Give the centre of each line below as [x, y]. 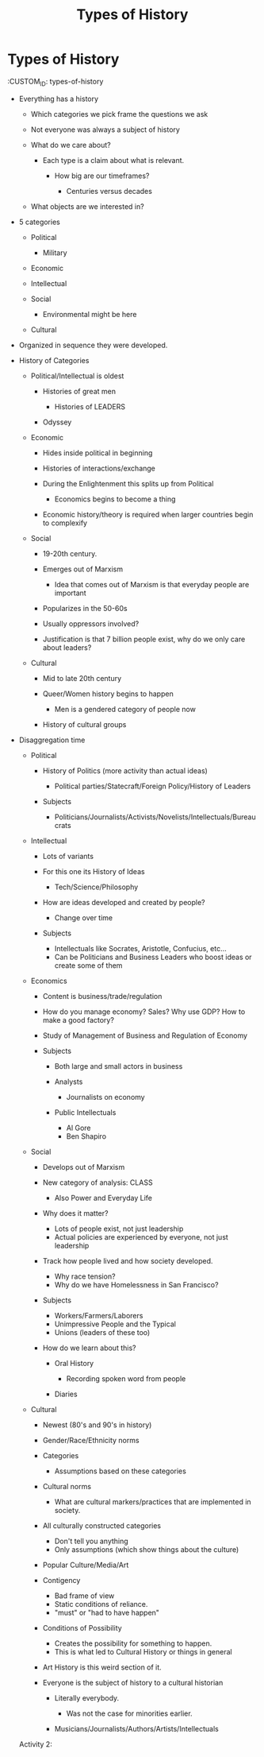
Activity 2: [35, 1744]
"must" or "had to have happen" [107, 1612]
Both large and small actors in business [119, 1066]
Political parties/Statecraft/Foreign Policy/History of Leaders [153, 786]
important [70, 593]
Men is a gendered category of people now [125, 709]
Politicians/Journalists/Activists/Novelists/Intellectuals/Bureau [155, 817]
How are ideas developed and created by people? [124, 902]
